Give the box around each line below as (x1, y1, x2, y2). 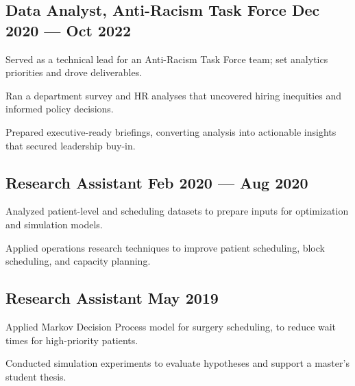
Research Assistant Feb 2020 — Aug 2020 (5, 171, 308, 193)
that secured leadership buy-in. (5, 138, 136, 152)
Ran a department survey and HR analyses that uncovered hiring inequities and (5, 88, 342, 102)
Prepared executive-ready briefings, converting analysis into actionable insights (5, 124, 336, 138)
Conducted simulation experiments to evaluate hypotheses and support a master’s (5, 356, 350, 370)
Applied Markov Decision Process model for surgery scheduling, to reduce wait (5, 319, 336, 333)
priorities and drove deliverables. (5, 65, 143, 80)
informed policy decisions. (5, 101, 114, 116)
